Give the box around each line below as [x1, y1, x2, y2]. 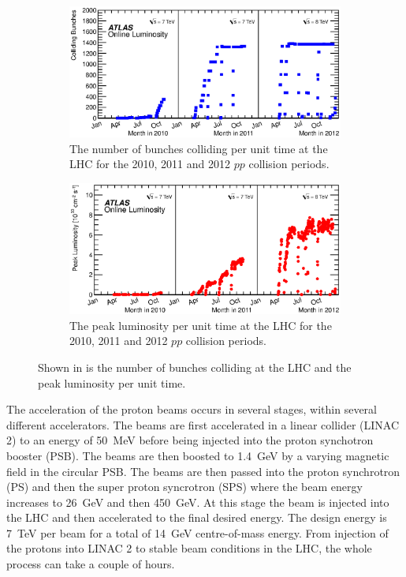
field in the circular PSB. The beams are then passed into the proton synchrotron [6, 463, 400, 479]
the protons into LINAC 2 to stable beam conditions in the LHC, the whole [6, 540, 372, 556]
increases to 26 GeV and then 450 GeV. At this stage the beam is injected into [6, 493, 389, 510]
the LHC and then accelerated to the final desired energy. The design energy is [6, 509, 387, 526]
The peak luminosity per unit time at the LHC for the [69, 317, 332, 333]
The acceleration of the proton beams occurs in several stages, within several [6, 401, 377, 418]
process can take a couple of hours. [6, 556, 175, 572]
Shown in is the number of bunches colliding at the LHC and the [38, 358, 352, 375]
